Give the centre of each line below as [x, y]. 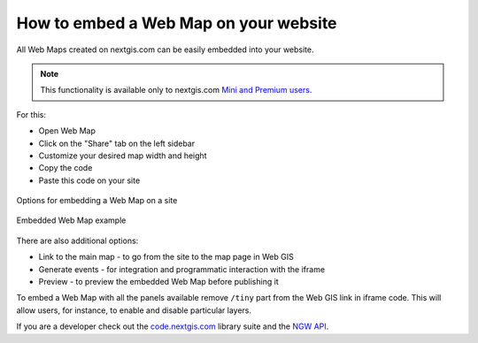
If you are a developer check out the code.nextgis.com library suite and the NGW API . [173, 326]
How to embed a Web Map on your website [177, 23]
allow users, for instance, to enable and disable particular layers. [134, 310]
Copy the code [66, 168]
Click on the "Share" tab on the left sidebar [116, 143]
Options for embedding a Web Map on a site [97, 201]
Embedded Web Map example [71, 220]
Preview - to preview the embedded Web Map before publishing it [158, 282]
